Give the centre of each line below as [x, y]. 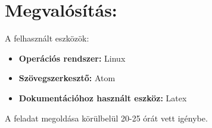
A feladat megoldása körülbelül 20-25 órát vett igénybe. [106, 118]
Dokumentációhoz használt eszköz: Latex [103, 97]
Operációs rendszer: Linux [72, 58]
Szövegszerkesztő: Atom [67, 78]
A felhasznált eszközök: [47, 38]
